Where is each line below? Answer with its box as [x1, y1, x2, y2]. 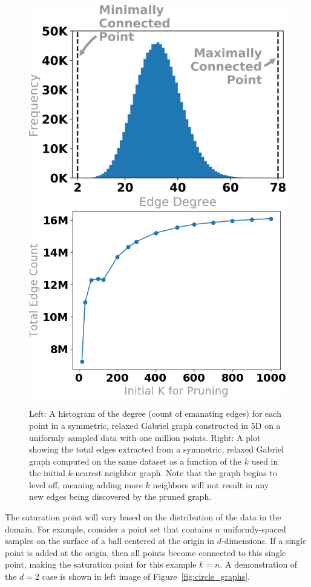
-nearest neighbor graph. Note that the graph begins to [72, 466, 277, 479]
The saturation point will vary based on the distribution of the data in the [5, 511, 281, 523]
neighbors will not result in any [152, 478, 269, 491]
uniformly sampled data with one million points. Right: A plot [29, 431, 261, 443]
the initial [29, 466, 65, 479]
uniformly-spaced [223, 522, 286, 535]
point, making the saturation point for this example [5, 558, 197, 571]
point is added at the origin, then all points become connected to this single [5, 546, 286, 559]
